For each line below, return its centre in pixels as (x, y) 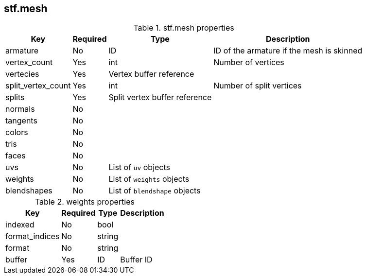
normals (20, 109)
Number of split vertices (258, 86)
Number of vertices (249, 62)
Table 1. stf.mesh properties (184, 28)
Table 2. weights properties (85, 202)
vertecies (22, 74)
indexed (20, 225)
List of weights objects (149, 179)
